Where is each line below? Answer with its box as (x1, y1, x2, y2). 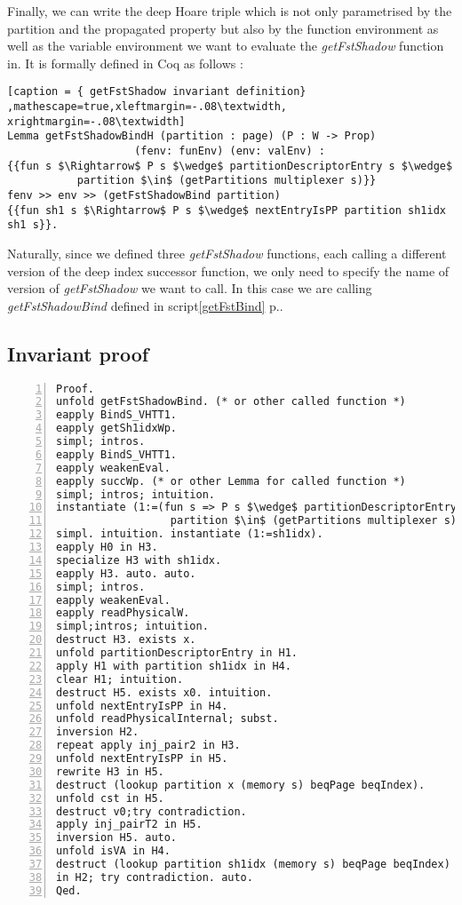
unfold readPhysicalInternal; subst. (56, 712, 279, 726)
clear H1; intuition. (56, 672, 184, 686)
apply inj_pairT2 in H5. (56, 818, 203, 831)
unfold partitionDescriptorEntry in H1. (56, 647, 299, 660)
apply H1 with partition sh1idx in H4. (56, 659, 291, 672)
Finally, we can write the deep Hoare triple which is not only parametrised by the (7, 2, 452, 20)
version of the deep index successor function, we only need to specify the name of (7, 261, 450, 280)
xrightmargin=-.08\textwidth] (7, 115, 186, 128)
